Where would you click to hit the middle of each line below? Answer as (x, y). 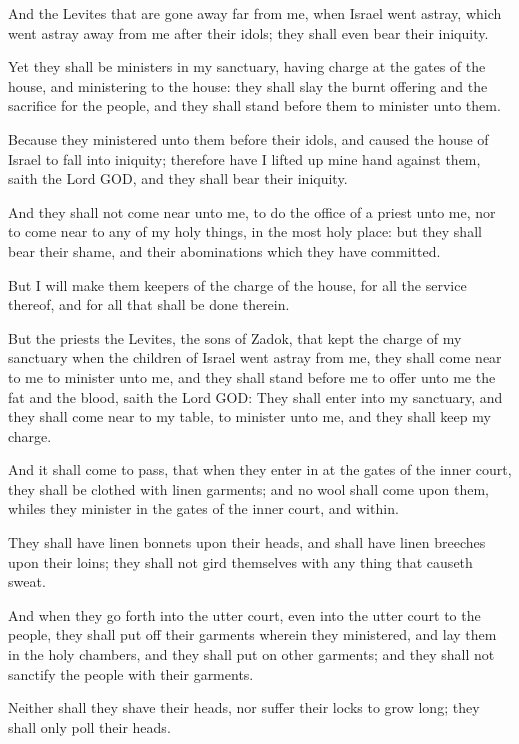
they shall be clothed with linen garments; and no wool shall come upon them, (248, 488)
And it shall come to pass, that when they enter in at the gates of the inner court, (260, 469)
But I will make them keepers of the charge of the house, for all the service (237, 284)
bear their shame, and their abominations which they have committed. (224, 250)
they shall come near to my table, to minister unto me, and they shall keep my (249, 416)
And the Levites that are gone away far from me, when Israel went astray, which (255, 13)
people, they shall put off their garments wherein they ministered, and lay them (252, 634)
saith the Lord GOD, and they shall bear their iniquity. (178, 178)
